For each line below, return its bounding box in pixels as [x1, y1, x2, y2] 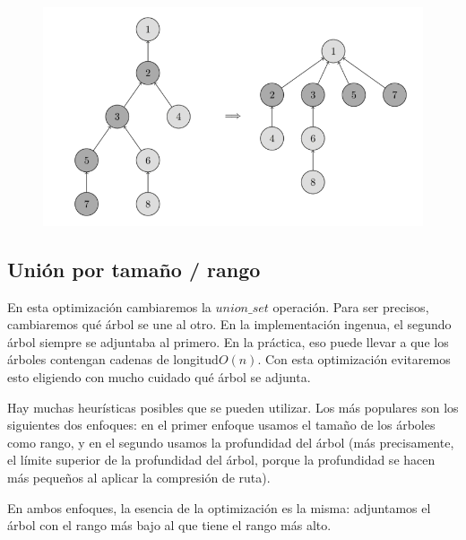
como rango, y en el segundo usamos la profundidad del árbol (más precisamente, [7, 432, 454, 451]
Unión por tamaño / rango [7, 255, 261, 283]
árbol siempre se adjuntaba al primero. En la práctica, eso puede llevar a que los [7, 332, 449, 351]
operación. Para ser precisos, [272, 297, 429, 316]
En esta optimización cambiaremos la [7, 297, 211, 316]
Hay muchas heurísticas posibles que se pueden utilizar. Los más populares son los [7, 397, 459, 416]
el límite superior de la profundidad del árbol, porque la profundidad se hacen [7, 450, 436, 469]
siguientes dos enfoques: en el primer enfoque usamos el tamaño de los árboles [7, 415, 436, 434]
